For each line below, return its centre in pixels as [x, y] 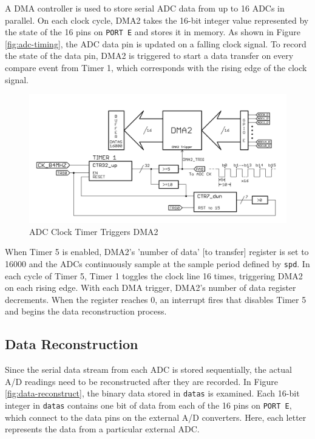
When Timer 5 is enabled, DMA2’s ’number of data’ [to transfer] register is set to [157, 252]
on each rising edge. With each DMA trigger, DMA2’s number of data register [151, 288]
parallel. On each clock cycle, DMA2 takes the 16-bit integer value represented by [157, 20]
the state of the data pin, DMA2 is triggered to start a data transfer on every [149, 56]
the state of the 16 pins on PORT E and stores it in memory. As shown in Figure [153, 32]
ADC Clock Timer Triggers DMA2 [94, 231]
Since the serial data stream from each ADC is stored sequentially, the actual [148, 369]
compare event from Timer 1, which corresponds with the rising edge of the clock [156, 68]
